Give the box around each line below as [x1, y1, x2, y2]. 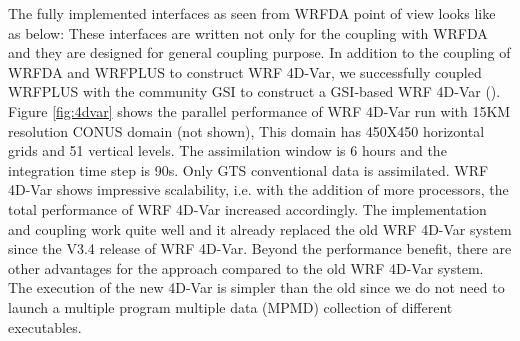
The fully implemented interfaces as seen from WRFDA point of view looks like [8, 3, 496, 23]
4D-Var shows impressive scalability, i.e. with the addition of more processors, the [8, 179, 509, 200]
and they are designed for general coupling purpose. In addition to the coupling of [8, 42, 511, 63]
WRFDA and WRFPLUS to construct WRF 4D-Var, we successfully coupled [8, 61, 482, 82]
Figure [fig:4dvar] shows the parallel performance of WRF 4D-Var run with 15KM [8, 100, 511, 121]
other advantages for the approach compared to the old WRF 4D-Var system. [8, 257, 484, 278]
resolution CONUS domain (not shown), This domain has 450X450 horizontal [8, 120, 485, 141]
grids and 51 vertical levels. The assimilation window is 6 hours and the [8, 140, 447, 161]
